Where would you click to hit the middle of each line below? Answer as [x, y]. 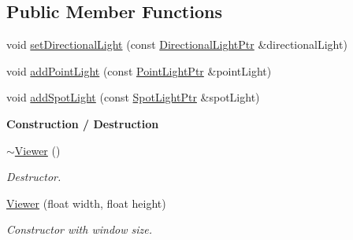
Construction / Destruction [83, 123]
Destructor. [34, 177]
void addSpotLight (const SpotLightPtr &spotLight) [133, 97]
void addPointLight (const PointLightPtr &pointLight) [139, 70]
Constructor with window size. [79, 229]
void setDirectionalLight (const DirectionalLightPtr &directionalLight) [177, 44]
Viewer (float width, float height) [86, 203]
